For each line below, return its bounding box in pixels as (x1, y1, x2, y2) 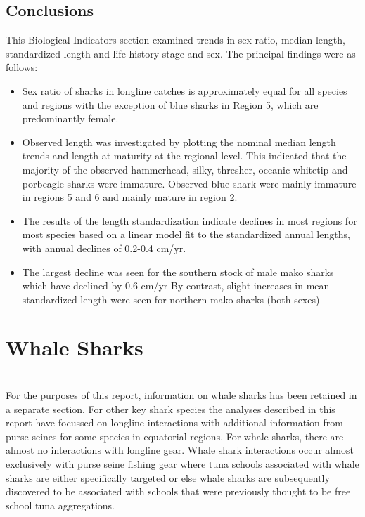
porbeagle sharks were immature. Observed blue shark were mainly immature (22, 176, 357, 190)
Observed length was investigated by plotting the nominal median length (22, 134, 336, 149)
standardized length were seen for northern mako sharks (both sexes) (22, 292, 320, 306)
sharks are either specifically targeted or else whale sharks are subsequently (6, 470, 330, 485)
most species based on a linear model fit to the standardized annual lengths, (22, 227, 350, 242)
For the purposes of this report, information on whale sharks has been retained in (6, 388, 357, 403)
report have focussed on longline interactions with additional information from (6, 415, 343, 430)
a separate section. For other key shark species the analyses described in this (6, 401, 335, 416)
